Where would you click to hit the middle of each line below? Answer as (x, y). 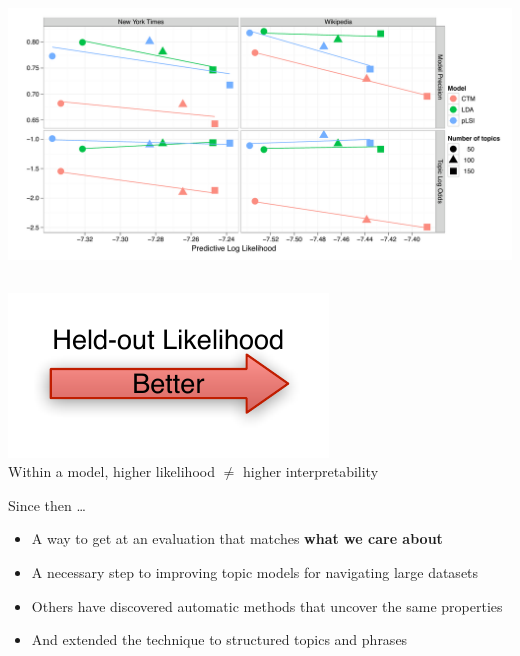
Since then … (47, 504)
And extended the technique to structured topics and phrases (219, 639)
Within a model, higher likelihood (111, 471)
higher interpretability (310, 471)
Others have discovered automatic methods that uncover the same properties (267, 605)
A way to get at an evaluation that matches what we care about (237, 538)
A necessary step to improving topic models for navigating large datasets (255, 571)
